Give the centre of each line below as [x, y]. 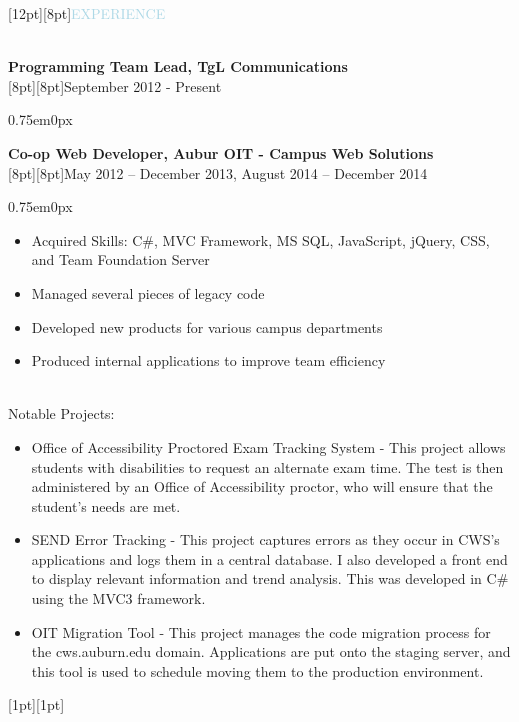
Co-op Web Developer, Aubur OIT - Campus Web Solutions [221, 152]
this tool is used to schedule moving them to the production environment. [257, 670]
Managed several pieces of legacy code [148, 292]
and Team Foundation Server [120, 259]
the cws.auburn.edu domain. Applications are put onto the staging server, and [271, 651]
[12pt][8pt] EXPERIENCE [87, 13]
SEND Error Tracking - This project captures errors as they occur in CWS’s [265, 539]
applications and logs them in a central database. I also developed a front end [269, 558]
